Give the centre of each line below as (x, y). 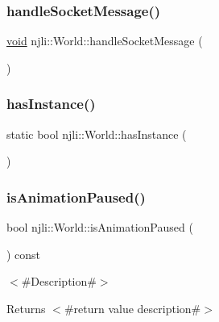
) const (24, 254)
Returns (26, 308)
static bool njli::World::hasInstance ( (97, 134)
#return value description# (132, 308)
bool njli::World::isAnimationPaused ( (100, 227)
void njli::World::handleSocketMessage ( (105, 41)
